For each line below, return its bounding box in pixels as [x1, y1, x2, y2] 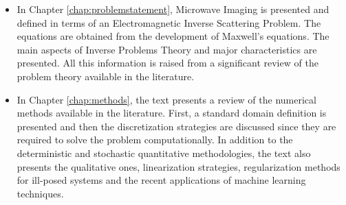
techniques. [17, 186, 64, 200]
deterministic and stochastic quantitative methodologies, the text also [17, 145, 311, 160]
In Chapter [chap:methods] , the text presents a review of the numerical [17, 92, 316, 106]
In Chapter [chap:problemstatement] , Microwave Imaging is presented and [17, 2, 329, 16]
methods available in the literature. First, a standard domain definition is [17, 106, 327, 120]
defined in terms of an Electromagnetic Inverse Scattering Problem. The [17, 15, 321, 29]
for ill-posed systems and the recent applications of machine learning [17, 173, 306, 187]
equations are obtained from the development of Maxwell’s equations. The [17, 29, 329, 43]
